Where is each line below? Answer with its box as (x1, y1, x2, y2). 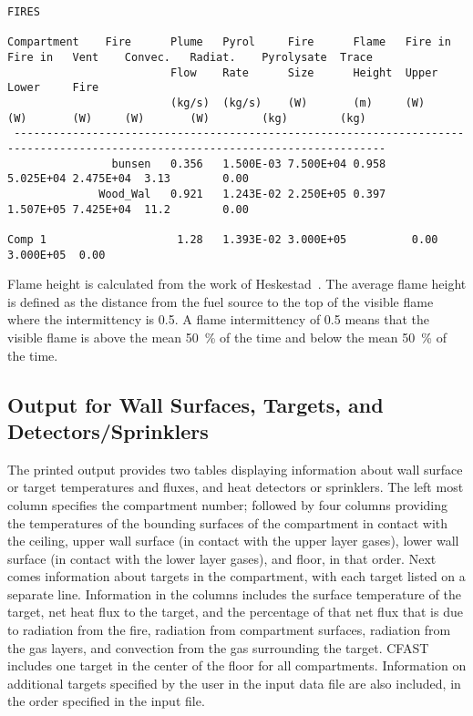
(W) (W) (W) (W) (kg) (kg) (7, 111, 366, 125)
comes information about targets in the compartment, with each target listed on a (7, 567, 466, 586)
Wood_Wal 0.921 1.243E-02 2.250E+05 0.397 (98, 187, 386, 200)
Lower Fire (7, 81, 99, 95)
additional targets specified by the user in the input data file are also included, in (7, 673, 461, 692)
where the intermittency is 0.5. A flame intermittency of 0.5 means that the (7, 310, 430, 329)
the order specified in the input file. (7, 691, 205, 711)
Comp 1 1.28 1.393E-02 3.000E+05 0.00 (7, 232, 438, 246)
